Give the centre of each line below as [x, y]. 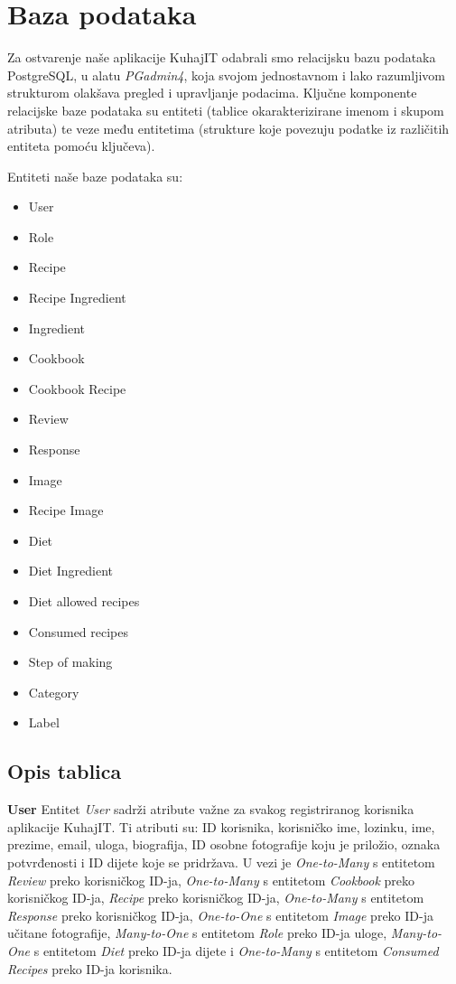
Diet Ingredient [70, 571]
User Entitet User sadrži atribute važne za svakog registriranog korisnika [211, 809]
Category [54, 692]
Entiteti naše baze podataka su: [95, 176]
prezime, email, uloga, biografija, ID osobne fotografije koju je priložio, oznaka [224, 844]
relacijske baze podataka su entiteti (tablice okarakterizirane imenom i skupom [226, 110]
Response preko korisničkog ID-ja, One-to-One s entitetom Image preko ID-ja [220, 915]
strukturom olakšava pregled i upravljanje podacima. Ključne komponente [212, 93]
